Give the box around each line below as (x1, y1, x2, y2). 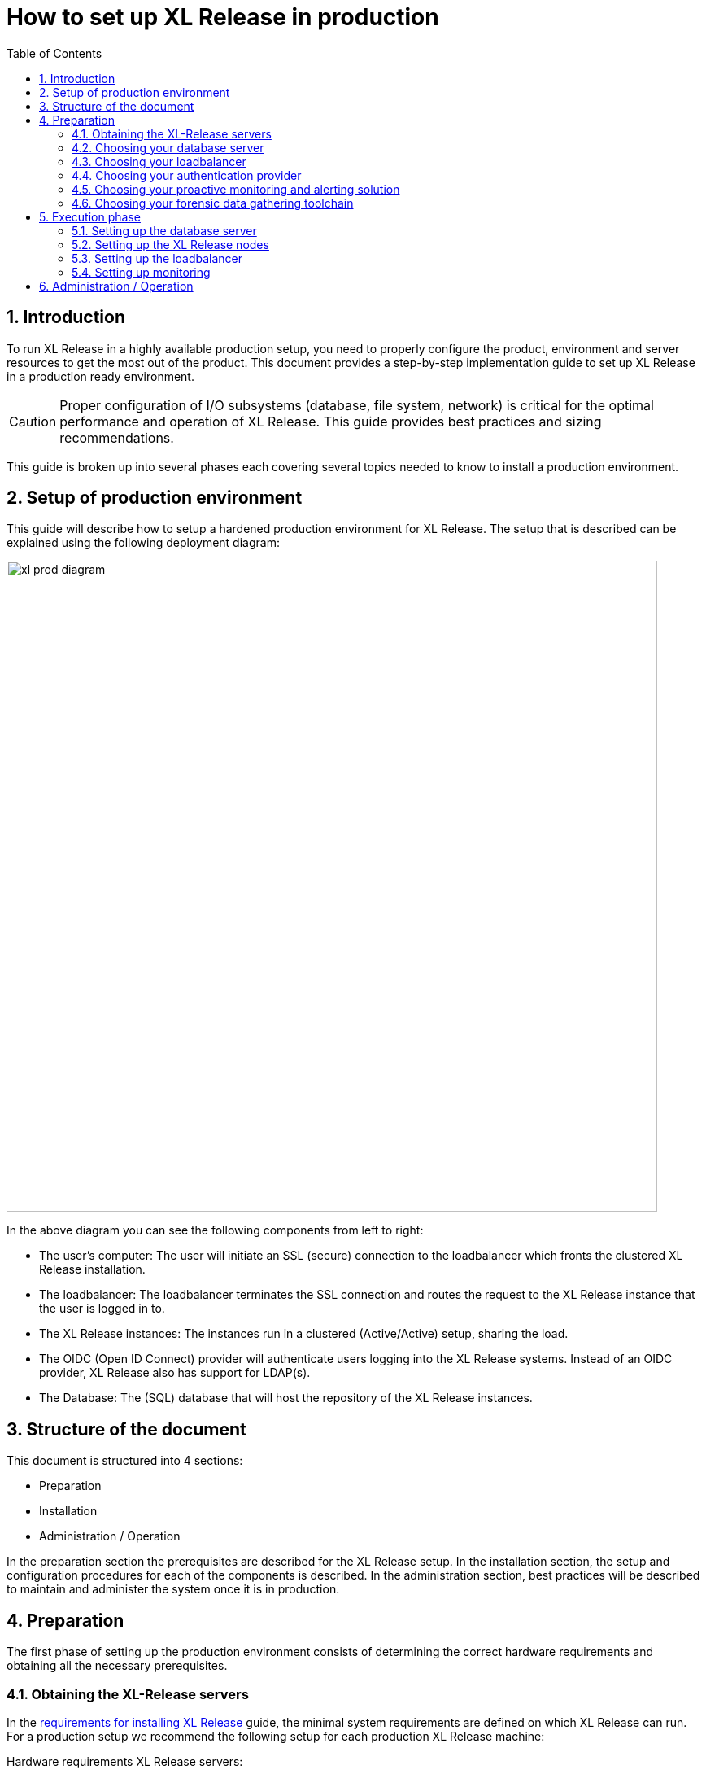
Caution (9, 413, 57, 430)
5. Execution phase (39, 209, 141, 224)
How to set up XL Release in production (7, 3, 439, 31)
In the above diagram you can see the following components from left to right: (7, 1223, 424, 1238)
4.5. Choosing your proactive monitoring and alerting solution (72, 181, 400, 196)
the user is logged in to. (39, 1301, 165, 1316)
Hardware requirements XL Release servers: (7, 1754, 243, 1768)
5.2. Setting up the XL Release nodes (72, 237, 269, 251)
